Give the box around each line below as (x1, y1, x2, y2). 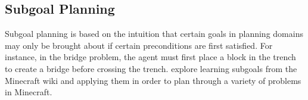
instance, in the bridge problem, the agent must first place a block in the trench (5, 51, 296, 63)
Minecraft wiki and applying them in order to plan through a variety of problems (5, 74, 301, 86)
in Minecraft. (5, 86, 52, 98)
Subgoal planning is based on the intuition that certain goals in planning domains (5, 27, 303, 40)
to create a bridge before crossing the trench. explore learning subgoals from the (5, 62, 297, 74)
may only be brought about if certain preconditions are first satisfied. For (5, 39, 273, 51)
